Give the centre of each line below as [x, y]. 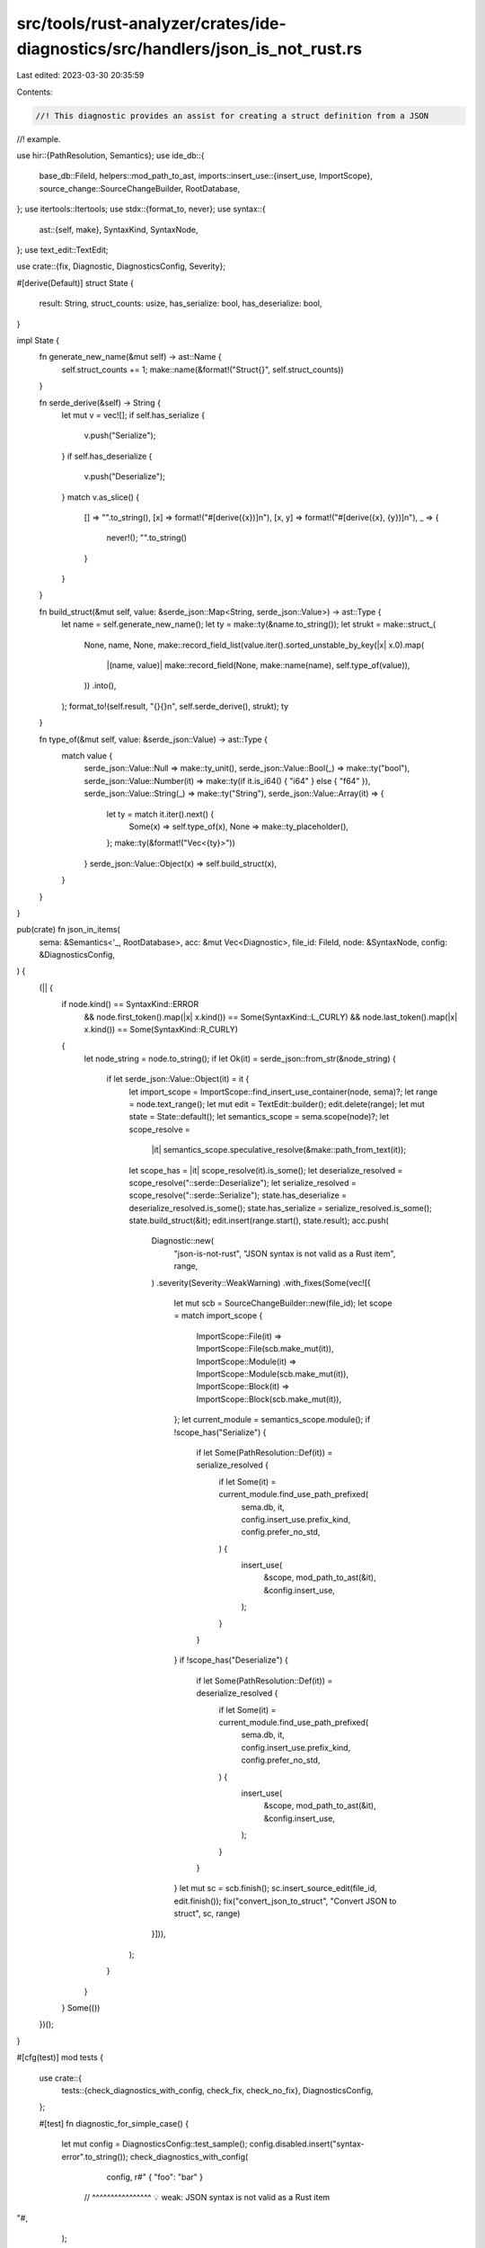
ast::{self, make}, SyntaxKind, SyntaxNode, [119, 229]
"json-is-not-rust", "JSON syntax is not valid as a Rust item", [285, 1253]
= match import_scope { [218, 1316]
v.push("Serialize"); [120, 435]
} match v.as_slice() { [101, 497]
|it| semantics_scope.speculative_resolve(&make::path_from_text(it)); [279, 1150]
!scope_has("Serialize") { [220, 1432]
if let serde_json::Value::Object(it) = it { [178, 1079]
